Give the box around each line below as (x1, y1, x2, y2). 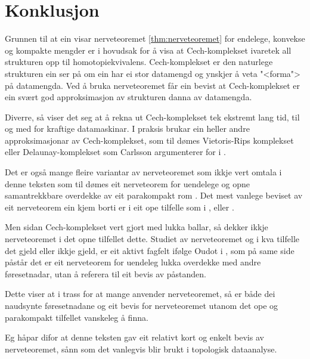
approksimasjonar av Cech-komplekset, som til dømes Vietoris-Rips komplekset (5, 134, 294, 146)
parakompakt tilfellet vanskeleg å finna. (5, 311, 148, 323)
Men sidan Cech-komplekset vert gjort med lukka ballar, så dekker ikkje (5, 221, 268, 233)
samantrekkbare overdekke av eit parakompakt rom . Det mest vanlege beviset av (5, 189, 303, 202)
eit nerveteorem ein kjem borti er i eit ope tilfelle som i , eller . (5, 200, 234, 213)
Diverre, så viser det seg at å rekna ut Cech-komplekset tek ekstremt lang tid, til (5, 110, 300, 123)
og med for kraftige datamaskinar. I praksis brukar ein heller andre (5, 122, 250, 135)
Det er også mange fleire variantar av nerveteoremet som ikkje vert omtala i (5, 166, 282, 178)
